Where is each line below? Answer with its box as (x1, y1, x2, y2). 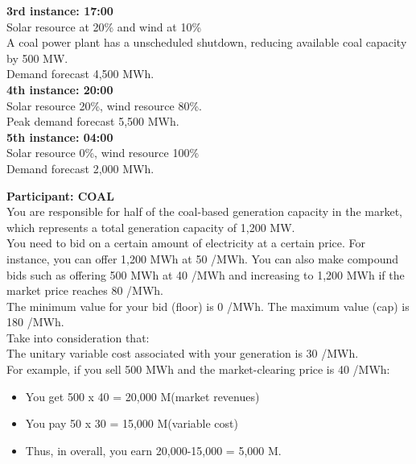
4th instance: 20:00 (6, 81, 113, 97)
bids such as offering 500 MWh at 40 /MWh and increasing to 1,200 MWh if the (6, 266, 405, 283)
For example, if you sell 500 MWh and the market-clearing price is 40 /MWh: (6, 361, 390, 378)
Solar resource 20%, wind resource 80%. (6, 97, 202, 114)
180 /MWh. (6, 313, 64, 330)
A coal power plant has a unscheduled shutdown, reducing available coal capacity (6, 34, 407, 51)
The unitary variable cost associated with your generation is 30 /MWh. (6, 345, 359, 362)
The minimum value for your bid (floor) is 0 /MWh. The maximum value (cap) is (6, 297, 410, 314)
